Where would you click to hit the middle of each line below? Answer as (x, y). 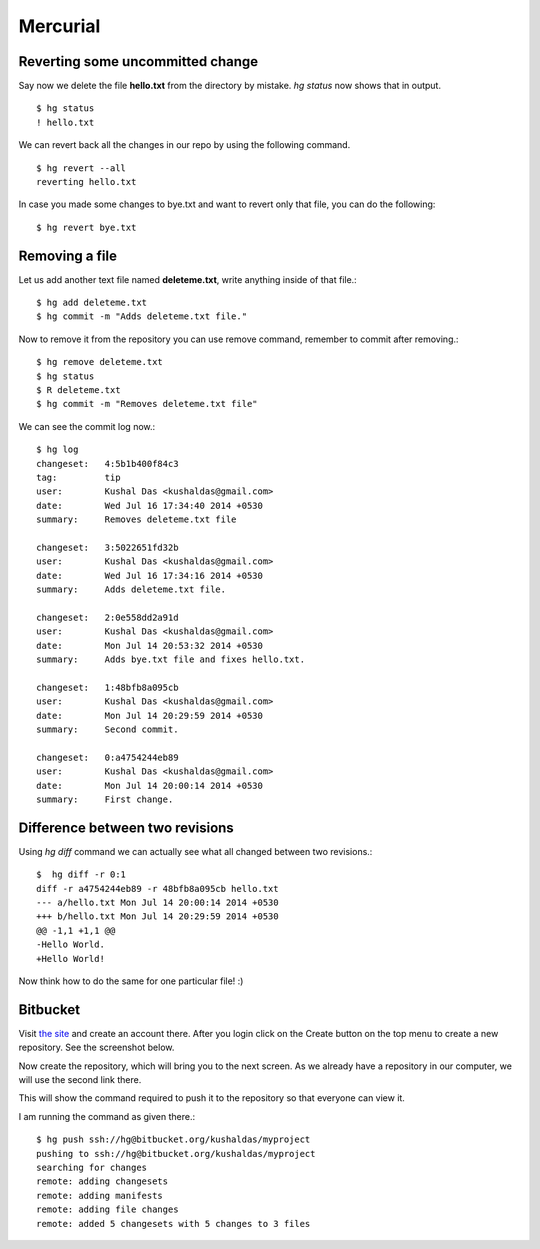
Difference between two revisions (126, 827)
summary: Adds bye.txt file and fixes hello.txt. (170, 659)
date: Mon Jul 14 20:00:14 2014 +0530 (150, 785)
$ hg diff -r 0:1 (81, 874)
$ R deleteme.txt (78, 390)
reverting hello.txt (86, 182)
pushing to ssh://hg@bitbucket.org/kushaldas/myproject (176, 1153)
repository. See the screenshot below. (96, 1047)
